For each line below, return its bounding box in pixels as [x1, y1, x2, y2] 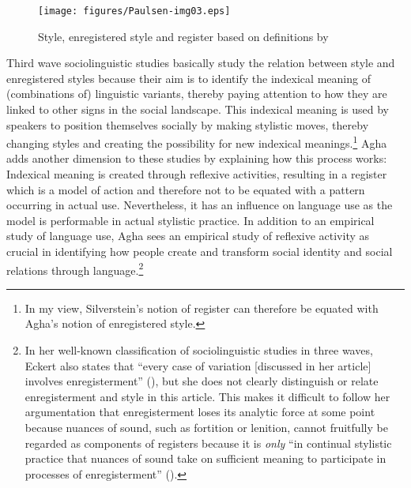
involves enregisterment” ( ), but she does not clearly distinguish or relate [25, 373, 379, 389]
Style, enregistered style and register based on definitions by [38, 28, 329, 44]
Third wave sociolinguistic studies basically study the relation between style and [6, 54, 395, 71]
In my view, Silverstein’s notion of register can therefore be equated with [25, 299, 379, 316]
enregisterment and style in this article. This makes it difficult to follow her [25, 388, 390, 404]
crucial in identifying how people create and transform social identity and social [6, 243, 393, 260]
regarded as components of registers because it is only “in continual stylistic [25, 434, 392, 451]
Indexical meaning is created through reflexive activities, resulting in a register [6, 166, 387, 182]
